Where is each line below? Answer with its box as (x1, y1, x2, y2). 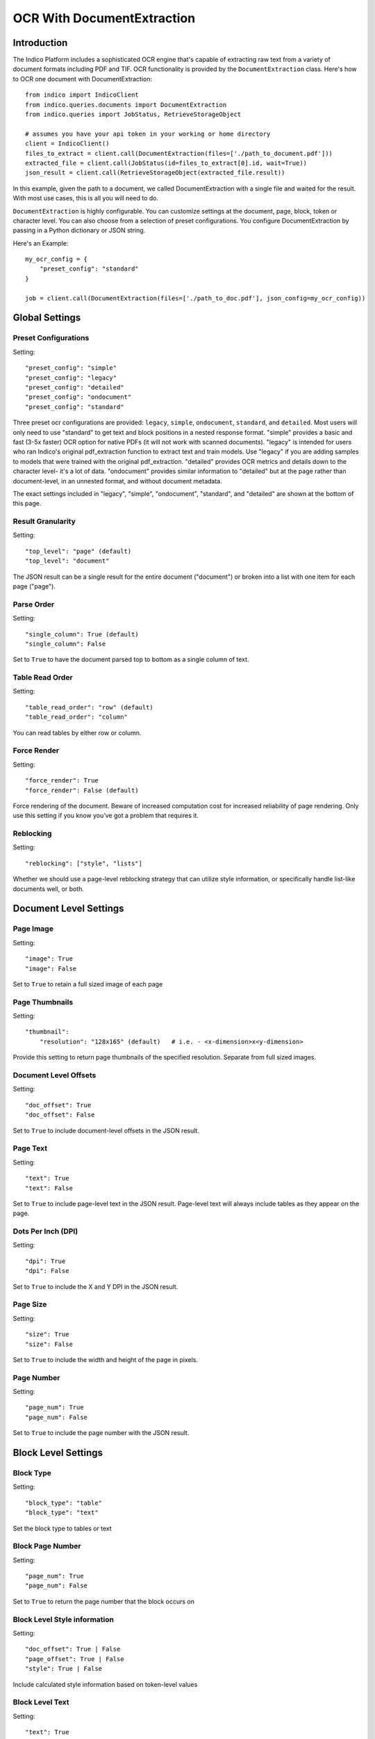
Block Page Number (12, 1541, 81, 1551)
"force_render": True (25, 776, 99, 785)
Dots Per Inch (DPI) (12, 1226, 78, 1236)
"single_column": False (25, 640, 106, 648)
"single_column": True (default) (25, 630, 139, 638)
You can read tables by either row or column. (12, 728, 142, 737)
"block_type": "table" (25, 1499, 103, 1507)
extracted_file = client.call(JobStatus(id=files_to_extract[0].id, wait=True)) (25, 159, 308, 167)
